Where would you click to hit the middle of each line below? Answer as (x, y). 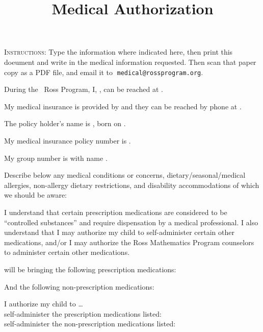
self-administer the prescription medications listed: (83, 313)
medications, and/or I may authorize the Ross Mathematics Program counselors (129, 242)
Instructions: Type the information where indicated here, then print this (119, 52)
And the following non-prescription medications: (79, 286)
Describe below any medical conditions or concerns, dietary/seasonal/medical (125, 175)
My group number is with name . (56, 158)
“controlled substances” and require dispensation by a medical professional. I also (131, 222)
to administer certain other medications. (67, 252)
